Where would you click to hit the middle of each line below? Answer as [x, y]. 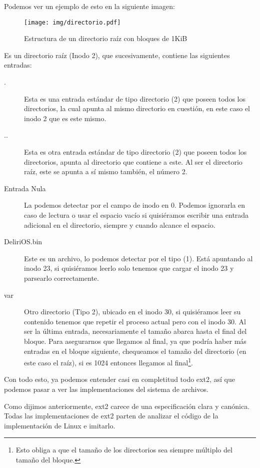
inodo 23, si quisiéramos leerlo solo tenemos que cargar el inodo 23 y [129, 268]
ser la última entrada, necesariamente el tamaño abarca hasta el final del [135, 331]
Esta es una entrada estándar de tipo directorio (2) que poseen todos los [135, 98]
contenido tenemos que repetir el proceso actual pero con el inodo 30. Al [135, 321]
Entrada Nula [25, 188]
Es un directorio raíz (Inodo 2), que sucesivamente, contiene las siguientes [117, 55]
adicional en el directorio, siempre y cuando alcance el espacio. [120, 224]
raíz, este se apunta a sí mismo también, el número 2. [106, 171]
